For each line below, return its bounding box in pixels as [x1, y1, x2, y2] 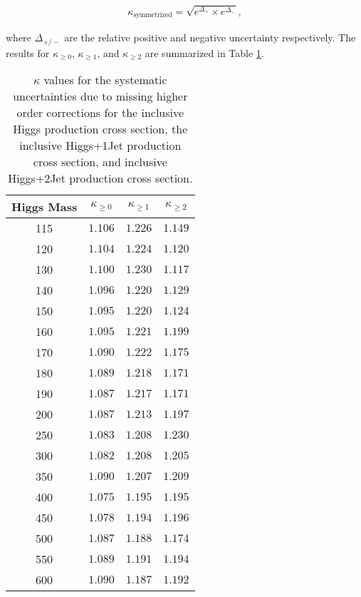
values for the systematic [43, 71, 167, 88]
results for [6, 45, 50, 60]
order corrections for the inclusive [16, 104, 184, 121]
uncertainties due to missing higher [13, 88, 188, 105]
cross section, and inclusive [33, 153, 167, 170]
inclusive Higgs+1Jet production [19, 137, 182, 154]
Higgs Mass [11, 198, 78, 215]
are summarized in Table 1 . [145, 45, 264, 60]
